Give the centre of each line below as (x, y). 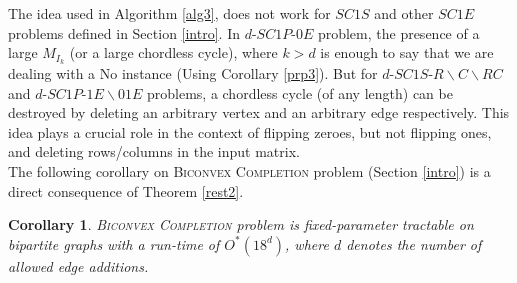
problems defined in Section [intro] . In (124, 32)
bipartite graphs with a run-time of (114, 243)
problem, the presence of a (398, 32)
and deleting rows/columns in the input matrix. (154, 151)
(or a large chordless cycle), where (173, 52)
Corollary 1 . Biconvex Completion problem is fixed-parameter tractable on (241, 224)
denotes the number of (414, 243)
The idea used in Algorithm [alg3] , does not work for (169, 13)
